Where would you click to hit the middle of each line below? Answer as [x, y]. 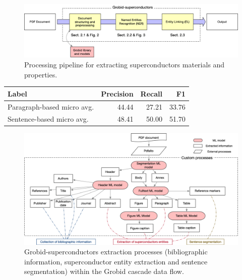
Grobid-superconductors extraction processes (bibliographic [116, 252]
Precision [117, 93]
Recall [151, 93]
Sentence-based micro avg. [48, 119]
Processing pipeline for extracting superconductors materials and [125, 64]
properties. [41, 74]
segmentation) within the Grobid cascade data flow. [104, 271]
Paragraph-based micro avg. [51, 106]
